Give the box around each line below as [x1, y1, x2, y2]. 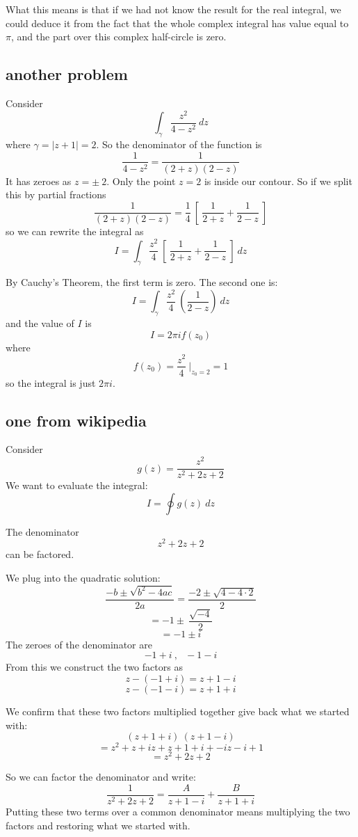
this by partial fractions [6, 187, 106, 202]
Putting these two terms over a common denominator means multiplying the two [6, 804, 350, 818]
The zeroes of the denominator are [6, 637, 152, 651]
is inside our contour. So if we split [204, 173, 352, 188]
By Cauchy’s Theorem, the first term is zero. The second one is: [6, 275, 278, 289]
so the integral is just [6, 375, 96, 390]
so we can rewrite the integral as [6, 224, 144, 239]
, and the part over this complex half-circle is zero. [10, 29, 227, 44]
